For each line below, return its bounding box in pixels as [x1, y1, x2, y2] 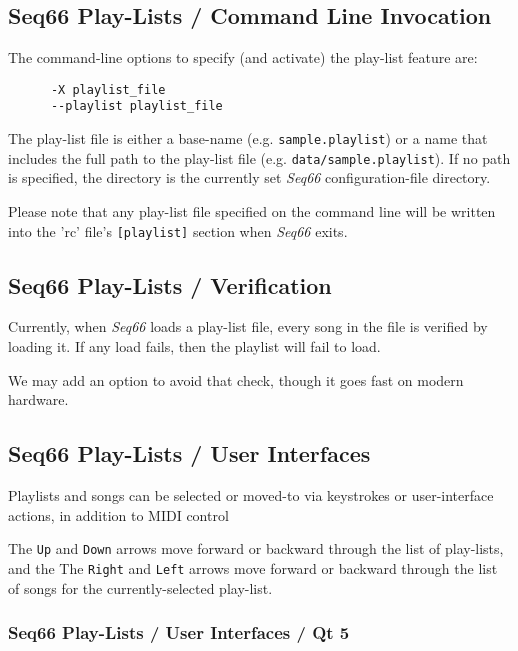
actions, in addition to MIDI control [8, 504, 229, 525]
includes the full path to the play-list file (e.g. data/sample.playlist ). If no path [8, 147, 511, 168]
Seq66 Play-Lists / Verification [8, 269, 332, 300]
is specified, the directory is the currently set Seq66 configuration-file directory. [8, 167, 491, 188]
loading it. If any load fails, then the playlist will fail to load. [8, 336, 381, 357]
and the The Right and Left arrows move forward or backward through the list [8, 557, 498, 578]
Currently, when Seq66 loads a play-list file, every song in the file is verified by [8, 316, 488, 337]
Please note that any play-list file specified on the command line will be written [8, 201, 496, 222]
